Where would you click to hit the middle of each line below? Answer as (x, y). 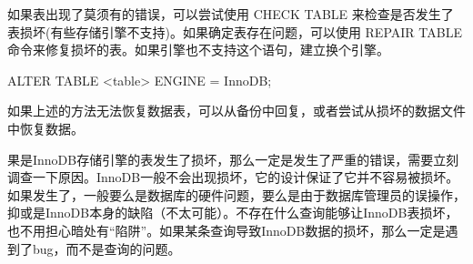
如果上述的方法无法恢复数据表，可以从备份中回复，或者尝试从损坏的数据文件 (236, 111)
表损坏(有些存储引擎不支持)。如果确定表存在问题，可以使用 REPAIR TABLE (235, 31)
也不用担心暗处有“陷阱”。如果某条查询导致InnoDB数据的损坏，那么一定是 (226, 230)
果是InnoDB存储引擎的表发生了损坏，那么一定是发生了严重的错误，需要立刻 (233, 159)
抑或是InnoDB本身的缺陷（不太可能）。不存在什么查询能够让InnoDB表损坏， (233, 213)
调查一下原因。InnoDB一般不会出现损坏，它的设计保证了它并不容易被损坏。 (233, 177)
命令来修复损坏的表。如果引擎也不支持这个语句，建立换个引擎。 (198, 50)
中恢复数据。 (45, 128)
